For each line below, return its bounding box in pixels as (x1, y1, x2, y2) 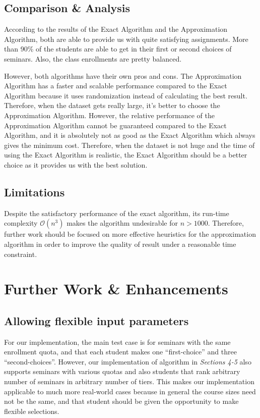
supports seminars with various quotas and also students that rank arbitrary (4, 366, 240, 377)
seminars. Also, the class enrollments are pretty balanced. (4, 53, 182, 64)
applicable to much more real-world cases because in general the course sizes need (4, 386, 256, 396)
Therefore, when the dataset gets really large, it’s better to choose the (4, 100, 220, 111)
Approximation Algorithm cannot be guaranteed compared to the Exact (4, 120, 227, 130)
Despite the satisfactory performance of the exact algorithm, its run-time (4, 207, 229, 218)
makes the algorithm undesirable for (67, 218, 178, 228)
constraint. (4, 248, 37, 259)
